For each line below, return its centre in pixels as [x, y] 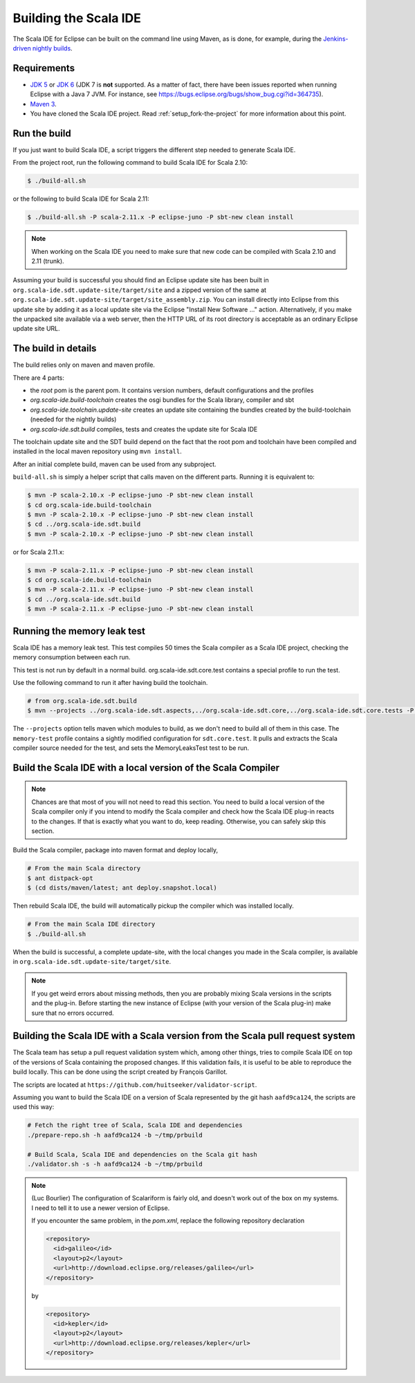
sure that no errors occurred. [73, 1013]
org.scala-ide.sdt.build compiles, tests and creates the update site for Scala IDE [144, 429]
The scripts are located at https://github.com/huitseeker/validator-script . [135, 1084]
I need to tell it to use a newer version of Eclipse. [101, 1208]
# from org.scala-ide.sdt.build [82, 701]
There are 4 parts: [39, 378]
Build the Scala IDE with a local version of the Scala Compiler [146, 768]
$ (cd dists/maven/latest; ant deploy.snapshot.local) [122, 888]
